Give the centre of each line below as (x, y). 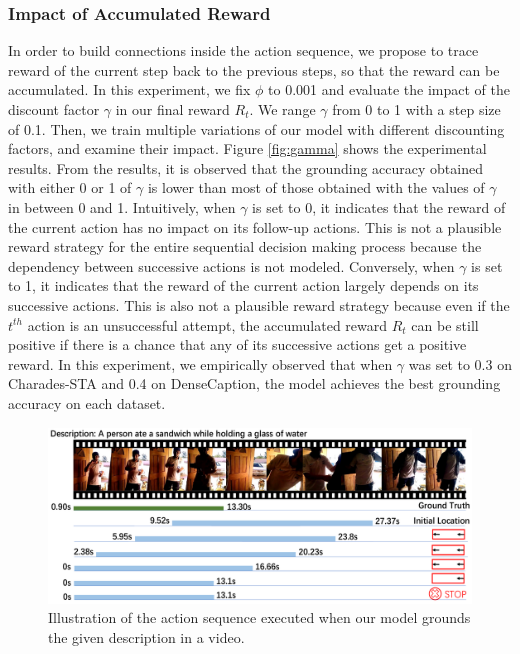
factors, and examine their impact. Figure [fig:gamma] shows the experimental (247, 148)
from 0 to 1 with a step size (416, 109)
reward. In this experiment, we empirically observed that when (200, 363)
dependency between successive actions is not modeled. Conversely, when (231, 265)
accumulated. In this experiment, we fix (129, 89)
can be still (445, 324)
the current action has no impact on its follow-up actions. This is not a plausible (255, 226)
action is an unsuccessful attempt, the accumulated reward (207, 324)
